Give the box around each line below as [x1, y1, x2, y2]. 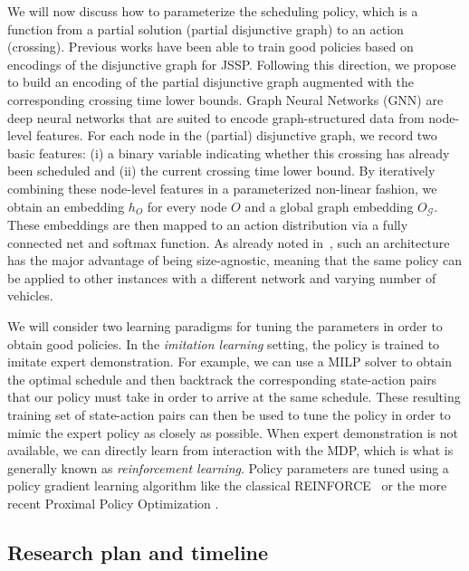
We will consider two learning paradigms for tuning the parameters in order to [7, 316, 443, 335]
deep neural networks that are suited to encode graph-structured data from [7, 108, 425, 127]
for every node [147, 196, 227, 215]
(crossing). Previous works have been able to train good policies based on [7, 37, 414, 56]
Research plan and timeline [7, 538, 269, 566]
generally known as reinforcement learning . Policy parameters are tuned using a [7, 458, 449, 477]
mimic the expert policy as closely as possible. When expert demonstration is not [7, 423, 459, 442]
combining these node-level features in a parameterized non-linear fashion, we [7, 178, 437, 197]
